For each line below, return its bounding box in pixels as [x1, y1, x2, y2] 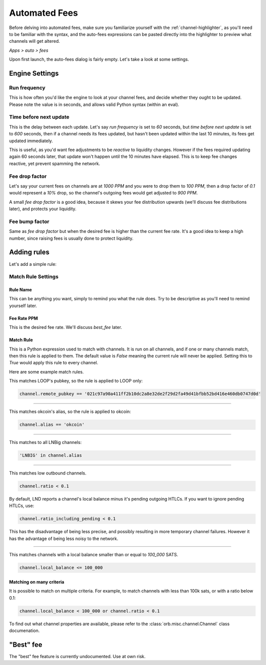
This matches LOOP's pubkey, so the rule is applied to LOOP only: [9, 378, 143, 384]
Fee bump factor [9, 218, 49, 225]
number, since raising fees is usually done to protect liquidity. [9, 235, 134, 241]
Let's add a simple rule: [9, 261, 57, 267]
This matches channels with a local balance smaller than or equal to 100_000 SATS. [9, 552, 178, 558]
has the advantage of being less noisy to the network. [9, 536, 118, 541]
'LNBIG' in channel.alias [19, 453, 82, 458]
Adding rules [9, 248, 50, 256]
